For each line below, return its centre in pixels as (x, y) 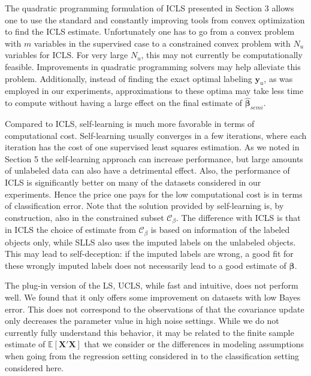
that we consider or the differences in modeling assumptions (194, 344)
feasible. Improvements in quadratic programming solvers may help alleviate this (153, 66)
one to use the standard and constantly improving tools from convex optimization (155, 19)
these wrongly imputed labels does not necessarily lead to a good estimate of (146, 265)
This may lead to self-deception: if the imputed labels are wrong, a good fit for (149, 254)
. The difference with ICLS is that (238, 217)
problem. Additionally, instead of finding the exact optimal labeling (129, 78)
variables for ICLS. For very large (67, 55)
